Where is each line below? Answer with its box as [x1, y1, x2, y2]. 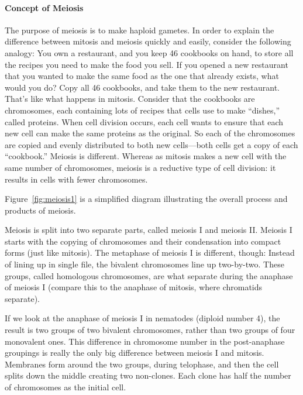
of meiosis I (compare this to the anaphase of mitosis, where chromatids [5, 281, 263, 293]
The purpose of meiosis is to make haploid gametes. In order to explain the [5, 23, 274, 36]
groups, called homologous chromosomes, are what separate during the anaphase [5, 269, 293, 281]
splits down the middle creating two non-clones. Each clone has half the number [5, 369, 291, 382]
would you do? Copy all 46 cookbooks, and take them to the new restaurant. [5, 81, 280, 93]
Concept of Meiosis [5, 1, 84, 13]
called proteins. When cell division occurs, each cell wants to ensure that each [5, 115, 284, 128]
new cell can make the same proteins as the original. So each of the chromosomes [5, 127, 295, 139]
